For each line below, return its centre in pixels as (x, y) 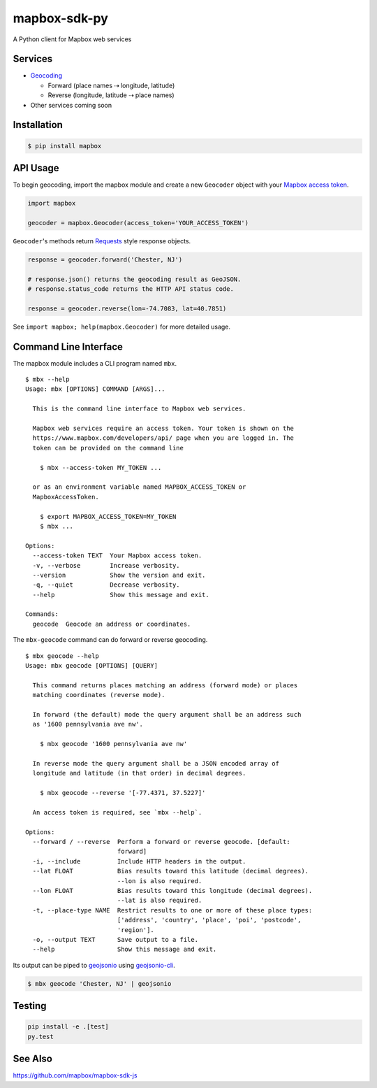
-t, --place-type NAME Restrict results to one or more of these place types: (172, 910)
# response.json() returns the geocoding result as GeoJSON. (134, 279)
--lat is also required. (160, 901)
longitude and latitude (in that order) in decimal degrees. (139, 773)
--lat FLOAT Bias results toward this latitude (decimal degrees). (171, 871)
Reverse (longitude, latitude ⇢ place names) (111, 95)
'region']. (136, 930)
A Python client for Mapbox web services (72, 39)
